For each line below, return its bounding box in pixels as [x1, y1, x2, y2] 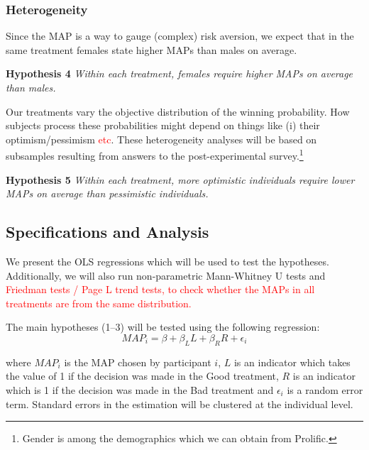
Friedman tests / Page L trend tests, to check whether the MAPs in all [6, 282, 315, 297]
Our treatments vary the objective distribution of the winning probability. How [6, 104, 350, 119]
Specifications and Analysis [6, 221, 209, 243]
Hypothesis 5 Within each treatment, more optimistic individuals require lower [6, 172, 355, 187]
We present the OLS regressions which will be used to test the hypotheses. [6, 254, 329, 269]
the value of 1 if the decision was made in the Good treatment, [6, 368, 279, 383]
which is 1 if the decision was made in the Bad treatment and [6, 382, 274, 397]
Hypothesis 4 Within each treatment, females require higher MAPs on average [6, 66, 353, 81]
